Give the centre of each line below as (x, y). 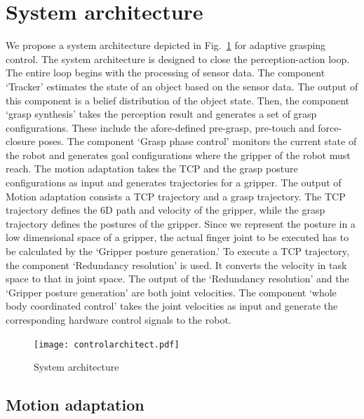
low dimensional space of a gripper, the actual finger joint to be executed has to (177, 237)
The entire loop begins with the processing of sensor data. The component (166, 73)
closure (21, 141)
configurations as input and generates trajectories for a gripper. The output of (174, 183)
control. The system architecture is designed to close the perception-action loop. (178, 59)
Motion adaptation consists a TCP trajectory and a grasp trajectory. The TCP (176, 196)
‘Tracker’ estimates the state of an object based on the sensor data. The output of (182, 86)
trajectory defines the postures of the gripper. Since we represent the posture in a (181, 223)
